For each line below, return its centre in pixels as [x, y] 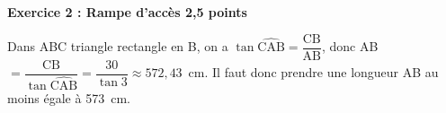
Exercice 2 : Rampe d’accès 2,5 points [127, 12]
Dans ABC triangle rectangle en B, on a [118, 46]
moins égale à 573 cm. [69, 97]
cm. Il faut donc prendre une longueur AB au [313, 72]
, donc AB [350, 46]
